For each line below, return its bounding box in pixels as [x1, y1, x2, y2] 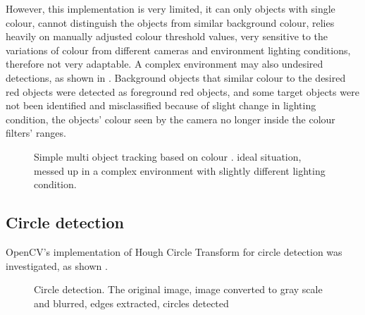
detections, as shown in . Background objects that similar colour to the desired [6, 70, 346, 85]
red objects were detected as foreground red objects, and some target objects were [6, 84, 359, 99]
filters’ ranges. [6, 125, 66, 140]
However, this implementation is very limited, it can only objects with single [6, 1, 335, 16]
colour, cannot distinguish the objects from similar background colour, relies [6, 15, 335, 30]
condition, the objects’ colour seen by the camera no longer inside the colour [6, 111, 335, 126]
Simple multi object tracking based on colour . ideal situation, [34, 149, 302, 163]
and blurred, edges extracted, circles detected [34, 295, 229, 310]
